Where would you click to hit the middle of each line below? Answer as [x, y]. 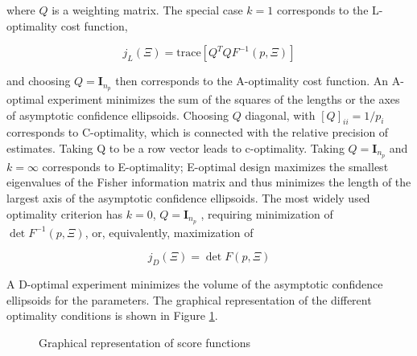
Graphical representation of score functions [145, 342]
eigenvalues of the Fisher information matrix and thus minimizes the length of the [209, 182]
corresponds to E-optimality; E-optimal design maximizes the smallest [215, 166]
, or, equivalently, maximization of [169, 232]
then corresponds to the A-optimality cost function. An [252, 81]
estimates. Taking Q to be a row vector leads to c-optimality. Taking [175, 148]
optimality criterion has [65, 213]
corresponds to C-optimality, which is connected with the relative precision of [198, 132]
